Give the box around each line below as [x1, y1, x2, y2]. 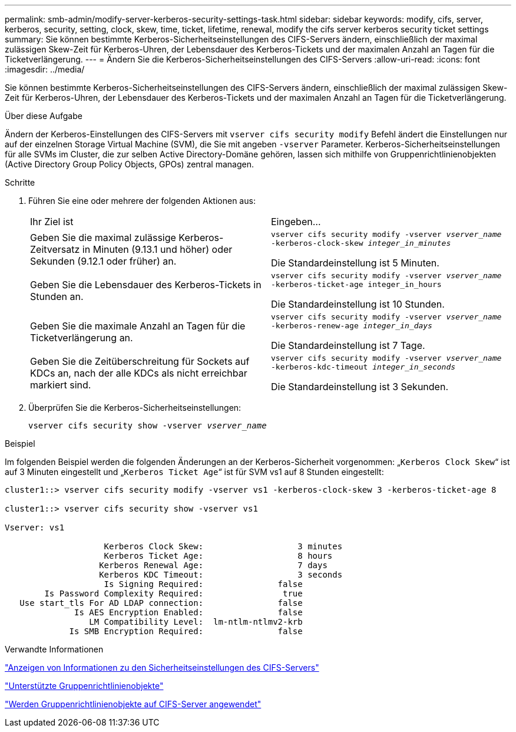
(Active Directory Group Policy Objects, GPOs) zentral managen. [5, 159, 254, 169]
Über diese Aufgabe [5, 111, 82, 121]
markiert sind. [30, 379, 91, 391]
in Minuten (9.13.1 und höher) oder [82, 243, 233, 255]
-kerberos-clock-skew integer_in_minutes [271, 239, 451, 248]
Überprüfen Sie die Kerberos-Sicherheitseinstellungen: [28, 403, 242, 413]
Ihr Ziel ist [30, 216, 74, 227]
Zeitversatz [30, 243, 80, 255]
